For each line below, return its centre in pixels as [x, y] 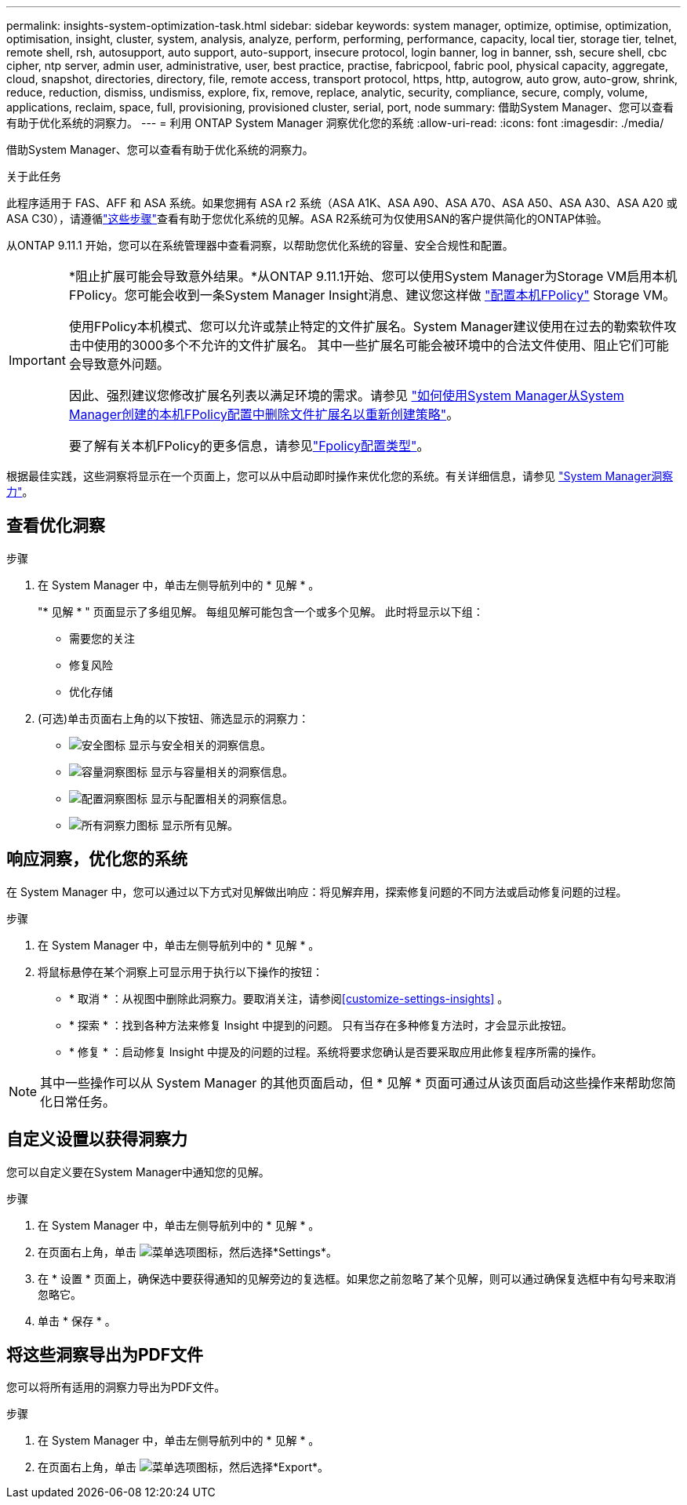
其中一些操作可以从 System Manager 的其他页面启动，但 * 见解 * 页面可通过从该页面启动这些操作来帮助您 [352, 1082]
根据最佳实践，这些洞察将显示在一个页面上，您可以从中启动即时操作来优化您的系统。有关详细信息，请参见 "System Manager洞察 [340, 476]
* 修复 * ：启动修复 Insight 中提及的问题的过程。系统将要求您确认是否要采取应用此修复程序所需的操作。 [336, 1051]
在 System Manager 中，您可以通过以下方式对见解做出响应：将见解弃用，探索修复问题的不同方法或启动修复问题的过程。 [317, 891]
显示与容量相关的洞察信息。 [222, 771]
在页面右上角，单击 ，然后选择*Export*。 [184, 1467]
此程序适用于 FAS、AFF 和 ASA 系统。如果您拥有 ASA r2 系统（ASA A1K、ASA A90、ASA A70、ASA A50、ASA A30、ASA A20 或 [342, 203]
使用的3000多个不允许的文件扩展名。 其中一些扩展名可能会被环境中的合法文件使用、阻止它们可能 [381, 345]
